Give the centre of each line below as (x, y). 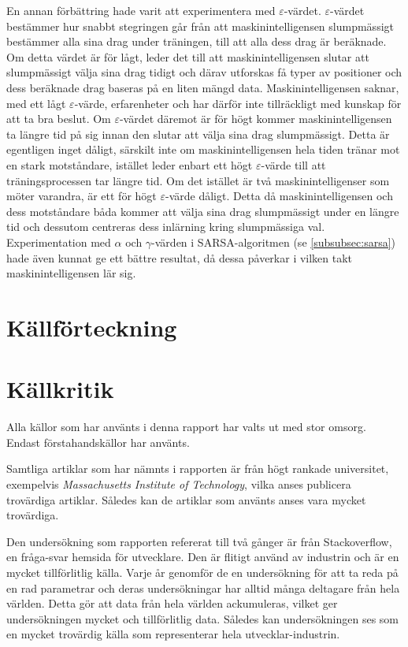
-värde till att (293, 164)
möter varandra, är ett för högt (82, 196)
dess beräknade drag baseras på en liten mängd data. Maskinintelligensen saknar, (203, 87)
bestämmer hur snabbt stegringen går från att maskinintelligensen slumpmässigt (200, 26)
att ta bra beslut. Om (59, 119)
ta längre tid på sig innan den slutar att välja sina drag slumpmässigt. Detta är (198, 134)
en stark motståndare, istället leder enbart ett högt (130, 164)
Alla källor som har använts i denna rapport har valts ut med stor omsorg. (186, 427)
